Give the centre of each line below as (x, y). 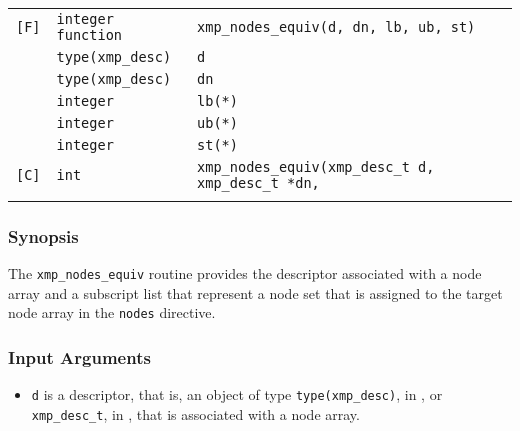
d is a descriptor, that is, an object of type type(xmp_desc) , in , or (237, 394)
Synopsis (43, 235)
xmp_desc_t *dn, (258, 183)
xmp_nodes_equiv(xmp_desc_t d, (316, 167)
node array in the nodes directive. (112, 312)
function (89, 35)
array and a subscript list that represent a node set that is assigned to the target (255, 292)
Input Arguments (79, 357)
